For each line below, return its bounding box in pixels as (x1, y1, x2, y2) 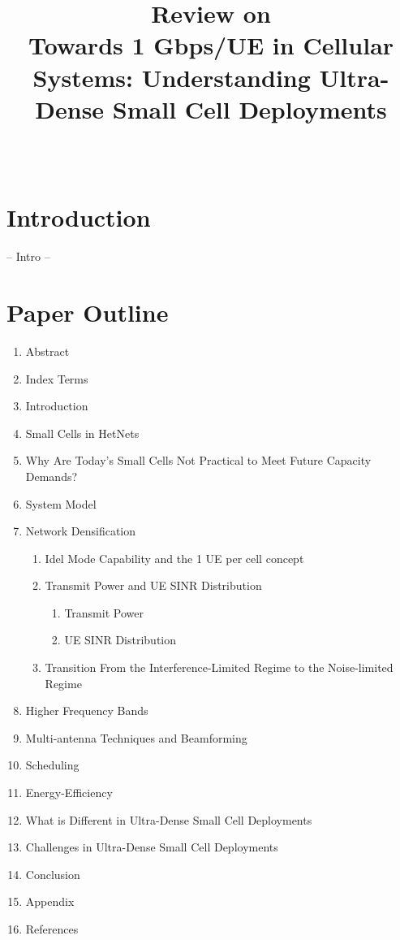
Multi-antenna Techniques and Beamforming (25, 729, 247, 746)
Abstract (25, 342, 70, 359)
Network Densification (25, 522, 136, 539)
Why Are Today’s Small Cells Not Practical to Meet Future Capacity (25, 452, 372, 469)
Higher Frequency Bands (25, 702, 148, 719)
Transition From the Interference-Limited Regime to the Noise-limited (45, 659, 394, 676)
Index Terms (25, 370, 88, 387)
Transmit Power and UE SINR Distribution (45, 577, 262, 594)
